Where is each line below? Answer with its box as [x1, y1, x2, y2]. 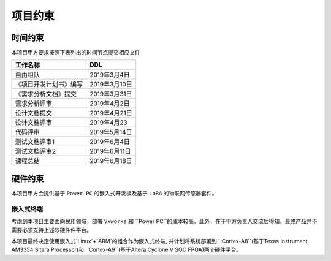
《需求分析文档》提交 [15, 89, 77, 98]
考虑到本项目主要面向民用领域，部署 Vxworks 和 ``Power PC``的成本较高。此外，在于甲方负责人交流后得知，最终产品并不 [11, 217, 318, 225]
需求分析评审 [15, 99, 52, 108]
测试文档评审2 [15, 147, 56, 156]
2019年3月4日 [89, 70, 130, 79]
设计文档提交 [15, 109, 52, 118]
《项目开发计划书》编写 [15, 80, 83, 89]
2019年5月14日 [89, 128, 132, 137]
